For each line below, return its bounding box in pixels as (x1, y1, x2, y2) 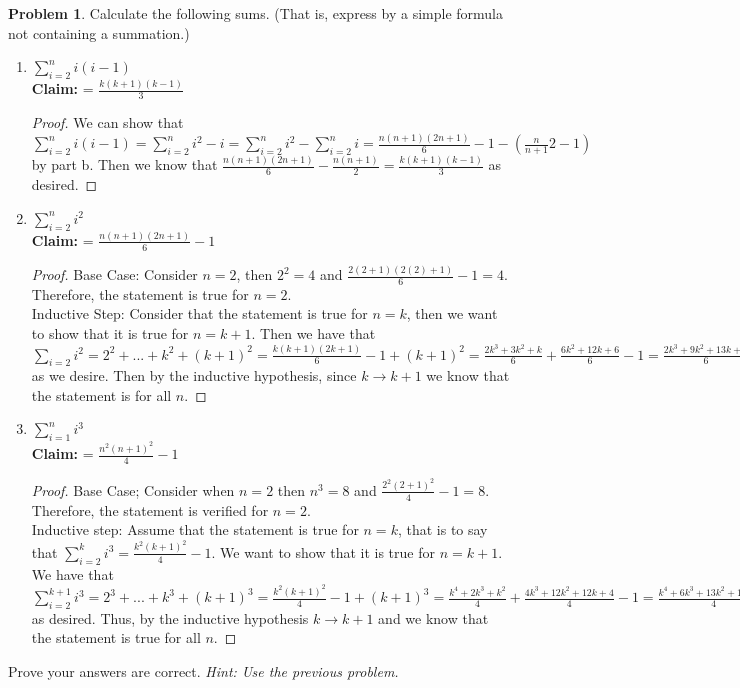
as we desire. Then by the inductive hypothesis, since (31, 365, 357, 386)
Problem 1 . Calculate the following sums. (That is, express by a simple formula (8, 3, 503, 23)
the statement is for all (31, 384, 172, 405)
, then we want (406, 303, 498, 324)
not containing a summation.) (8, 22, 190, 43)
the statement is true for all (31, 627, 201, 648)
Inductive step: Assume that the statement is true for (31, 519, 359, 540)
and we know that (378, 607, 489, 628)
